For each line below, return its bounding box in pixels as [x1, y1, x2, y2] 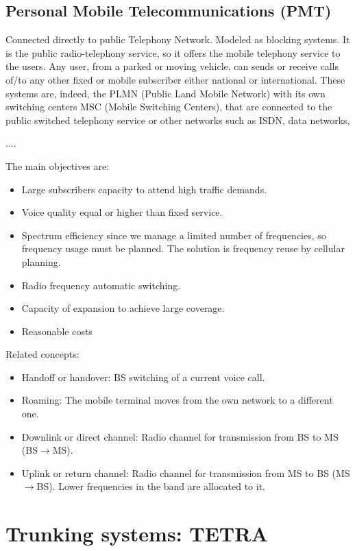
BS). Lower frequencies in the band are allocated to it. [36, 479, 265, 493]
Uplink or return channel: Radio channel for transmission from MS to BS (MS [21, 465, 350, 480]
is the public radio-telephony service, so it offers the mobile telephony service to [5, 45, 341, 60]
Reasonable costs [21, 323, 93, 338]
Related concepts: [5, 347, 79, 361]
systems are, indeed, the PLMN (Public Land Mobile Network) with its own [5, 86, 326, 100]
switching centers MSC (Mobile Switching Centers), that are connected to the [5, 99, 332, 114]
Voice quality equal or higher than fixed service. [21, 205, 223, 219]
